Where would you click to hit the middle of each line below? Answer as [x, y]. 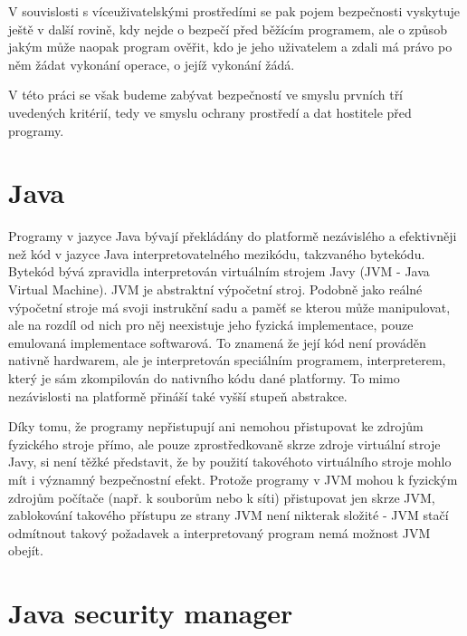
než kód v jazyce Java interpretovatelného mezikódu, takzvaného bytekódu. [217, 253]
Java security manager [151, 613]
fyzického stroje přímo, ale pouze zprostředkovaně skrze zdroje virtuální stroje [224, 443]
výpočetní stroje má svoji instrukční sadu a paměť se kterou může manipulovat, [229, 307]
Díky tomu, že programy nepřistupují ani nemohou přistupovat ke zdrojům [216, 426]
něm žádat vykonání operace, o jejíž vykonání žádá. [152, 64]
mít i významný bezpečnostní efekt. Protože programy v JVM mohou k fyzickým [233, 479]
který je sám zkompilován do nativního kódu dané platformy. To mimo [204, 378]
